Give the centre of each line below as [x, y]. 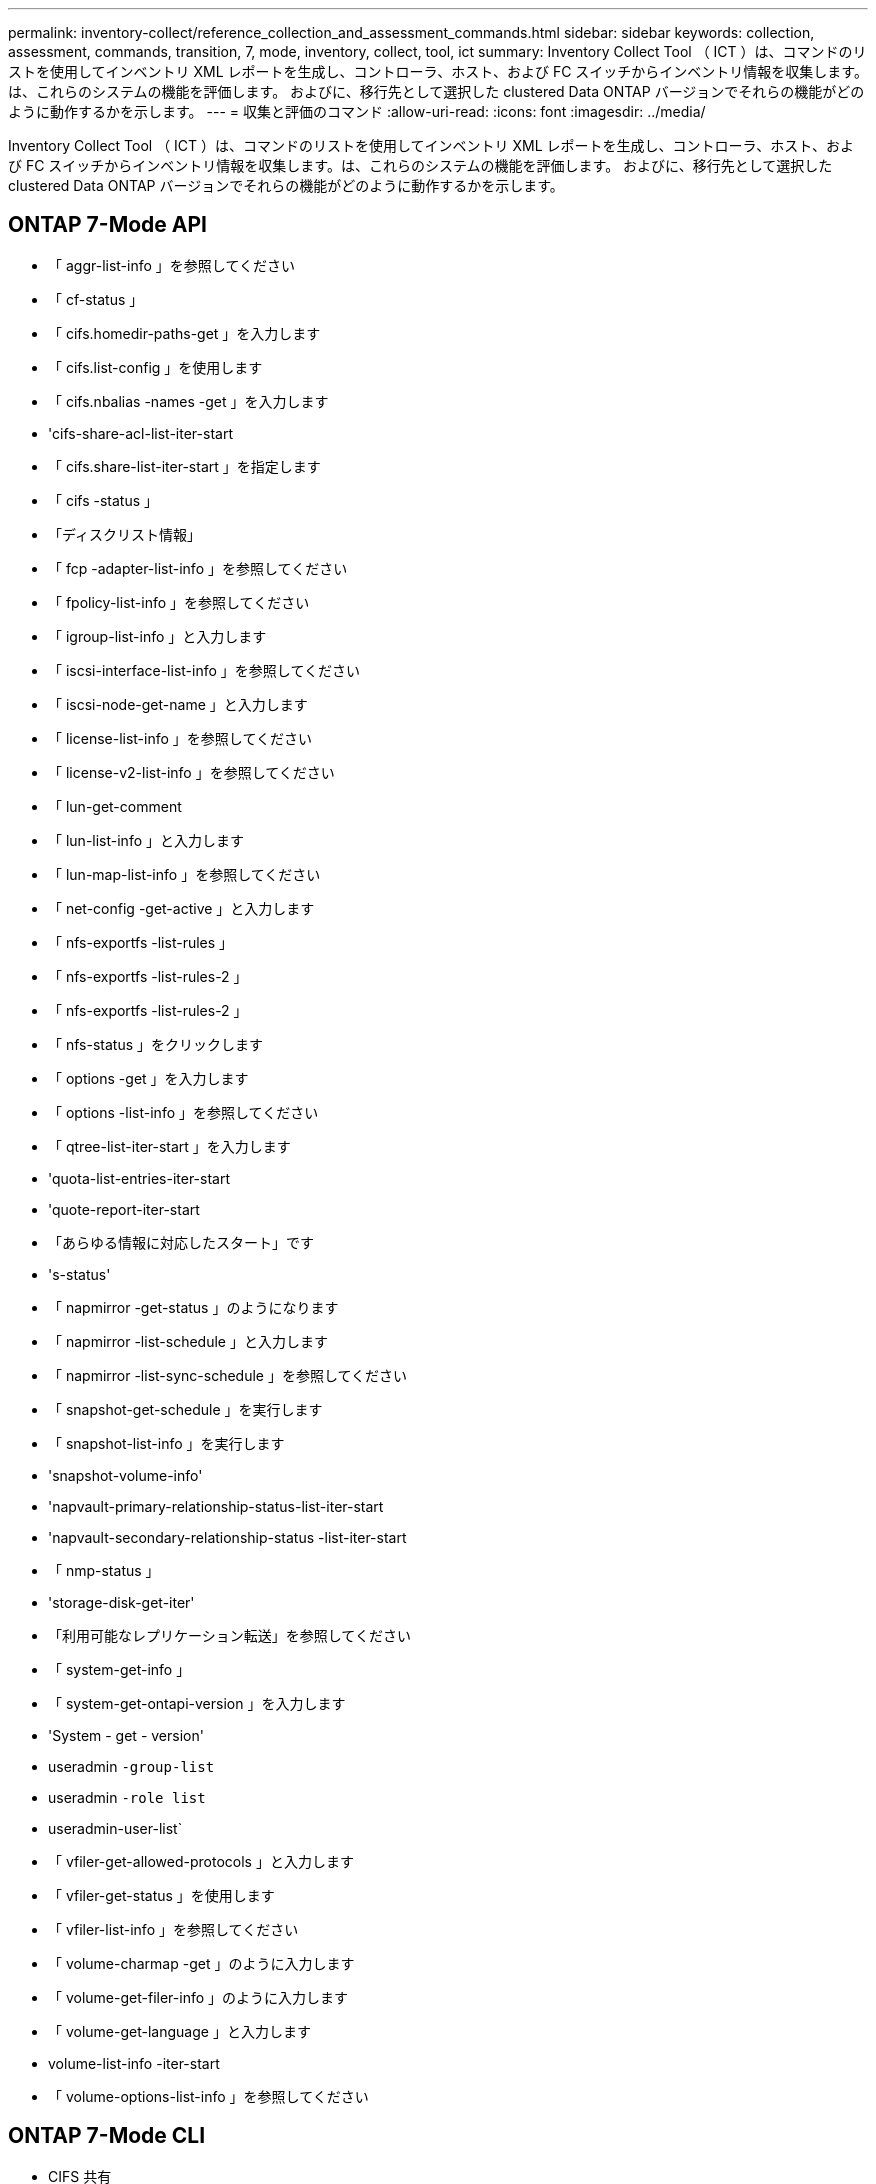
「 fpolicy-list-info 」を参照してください [179, 602]
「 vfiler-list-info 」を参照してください [173, 1929]
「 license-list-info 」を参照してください [180, 738]
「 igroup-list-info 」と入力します [157, 636]
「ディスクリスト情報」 [125, 534]
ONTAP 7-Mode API [107, 225]
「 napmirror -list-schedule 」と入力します [188, 1341]
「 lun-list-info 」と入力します [146, 840]
